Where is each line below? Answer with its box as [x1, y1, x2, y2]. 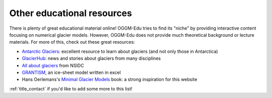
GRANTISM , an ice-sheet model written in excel [22, 69, 121, 75]
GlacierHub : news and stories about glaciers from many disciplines [22, 55, 161, 61]
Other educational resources [9, 8, 132, 19]
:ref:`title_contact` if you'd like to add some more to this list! [9, 85, 132, 91]
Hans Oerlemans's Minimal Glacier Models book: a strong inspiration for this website [22, 76, 197, 82]
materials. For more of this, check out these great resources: [9, 39, 135, 45]
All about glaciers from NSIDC [22, 62, 84, 68]
